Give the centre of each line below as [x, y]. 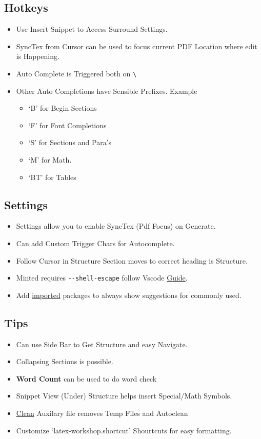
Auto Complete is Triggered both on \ [76, 73]
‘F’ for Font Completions [67, 125]
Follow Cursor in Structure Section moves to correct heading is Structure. [132, 260]
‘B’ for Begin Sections [63, 108]
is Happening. [38, 56]
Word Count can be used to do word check [86, 378]
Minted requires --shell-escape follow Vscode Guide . [102, 278]
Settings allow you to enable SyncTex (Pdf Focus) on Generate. [116, 226]
